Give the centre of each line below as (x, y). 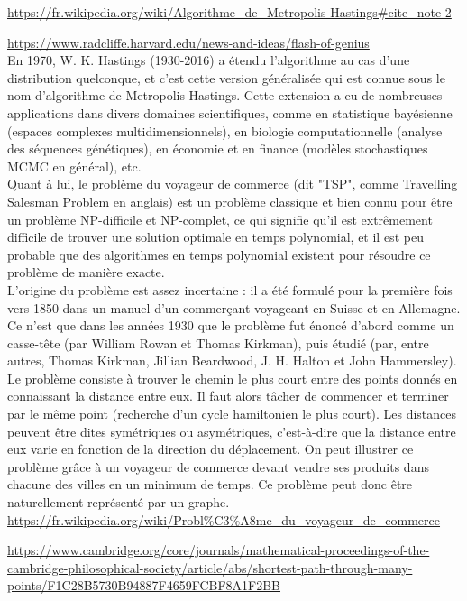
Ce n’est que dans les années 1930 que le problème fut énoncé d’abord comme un (231, 325)
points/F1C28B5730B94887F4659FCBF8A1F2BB (144, 585)
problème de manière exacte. (86, 272)
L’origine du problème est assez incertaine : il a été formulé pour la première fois (230, 289)
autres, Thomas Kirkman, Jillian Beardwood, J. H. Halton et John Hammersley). (232, 361)
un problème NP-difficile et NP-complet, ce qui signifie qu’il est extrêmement (220, 219)
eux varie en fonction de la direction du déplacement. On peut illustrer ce (211, 449)
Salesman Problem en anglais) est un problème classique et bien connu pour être (230, 201)
